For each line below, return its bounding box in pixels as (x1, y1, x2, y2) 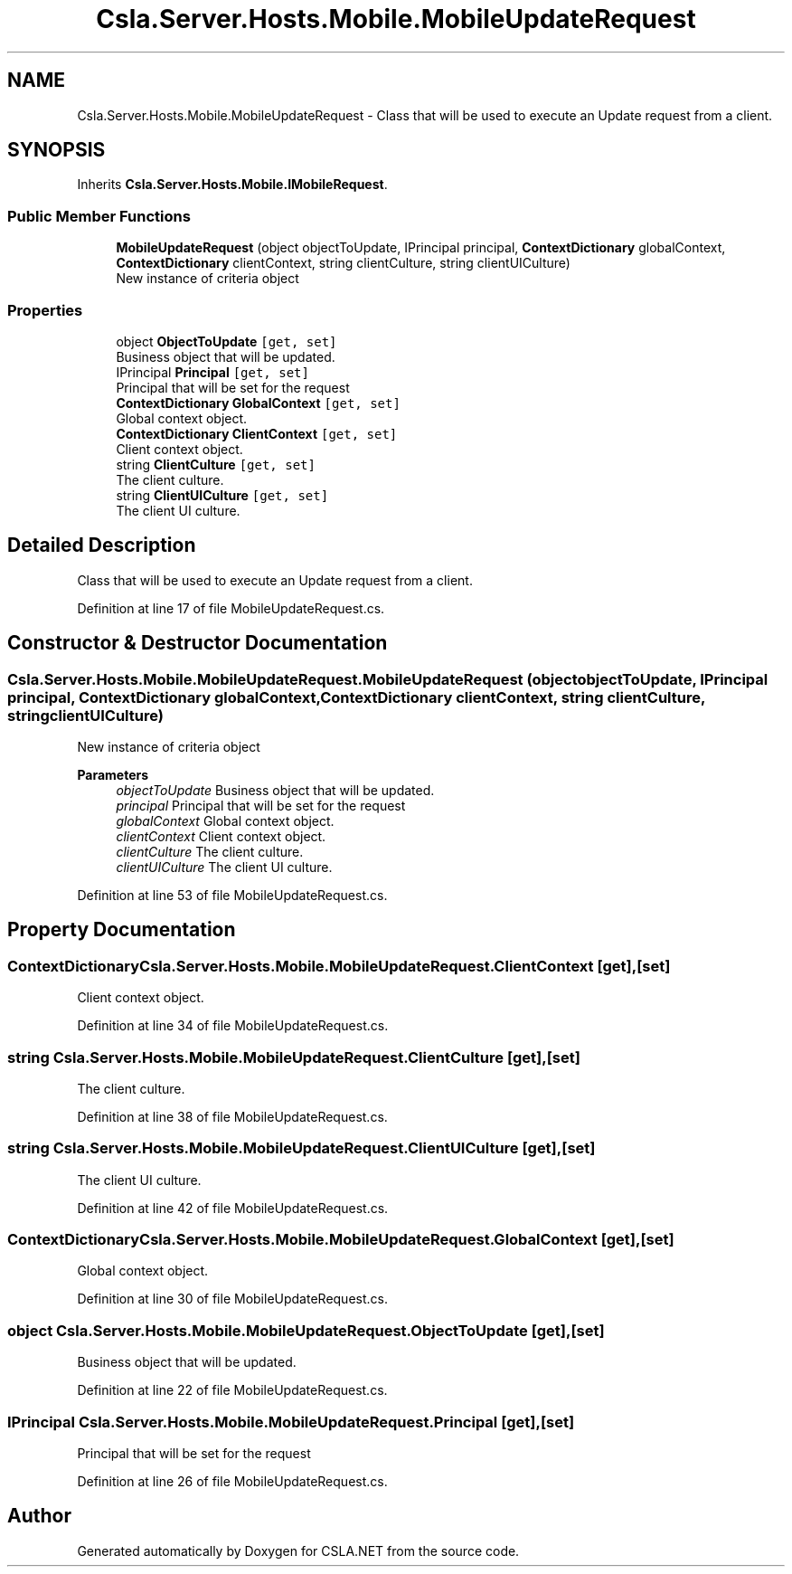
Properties (7, 300, 83, 319)
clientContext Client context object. (116, 829, 326, 844)
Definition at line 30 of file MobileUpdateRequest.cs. (77, 1291, 388, 1307)
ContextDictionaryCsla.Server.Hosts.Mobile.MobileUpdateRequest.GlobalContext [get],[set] (7, 1230, 674, 1249)
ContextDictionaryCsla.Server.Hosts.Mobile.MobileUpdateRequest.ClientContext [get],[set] (7, 956, 671, 975)
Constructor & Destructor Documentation (7, 631, 388, 655)
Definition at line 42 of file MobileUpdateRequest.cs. (77, 1199, 389, 1216)
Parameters (77, 767, 149, 782)
